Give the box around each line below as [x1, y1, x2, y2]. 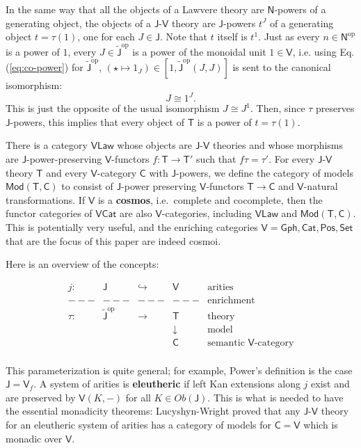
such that [196, 151, 236, 166]
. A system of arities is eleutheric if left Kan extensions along [33, 376, 300, 391]
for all [125, 390, 151, 404]
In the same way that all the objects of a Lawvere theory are [6, 2, 264, 16]
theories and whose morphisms [213, 138, 344, 152]
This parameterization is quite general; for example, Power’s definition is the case [6, 362, 353, 377]
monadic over [6, 431, 63, 445]
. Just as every [258, 29, 320, 44]
